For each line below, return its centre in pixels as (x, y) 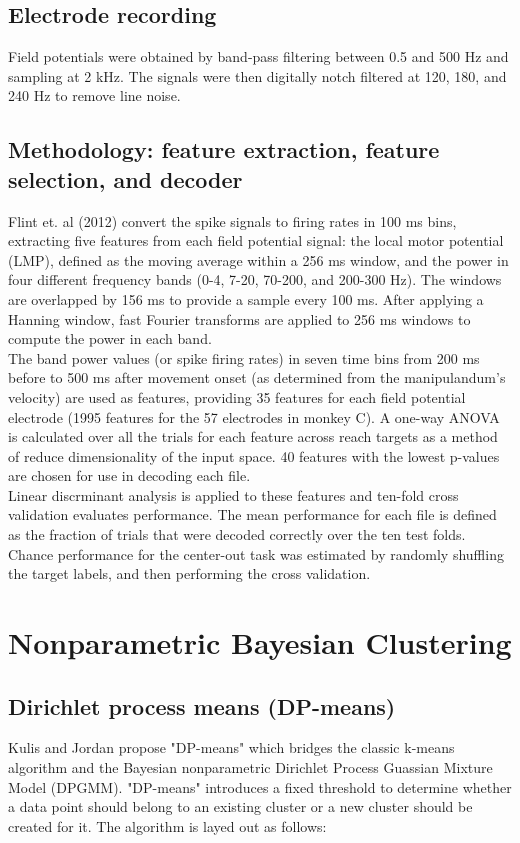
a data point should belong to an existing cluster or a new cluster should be (240, 806)
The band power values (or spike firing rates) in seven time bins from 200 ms (244, 357)
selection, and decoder (125, 178)
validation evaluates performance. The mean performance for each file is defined (252, 514)
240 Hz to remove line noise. (94, 95)
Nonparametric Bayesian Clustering (260, 642)
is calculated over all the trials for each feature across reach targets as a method (253, 436)
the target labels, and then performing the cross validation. (189, 573)
